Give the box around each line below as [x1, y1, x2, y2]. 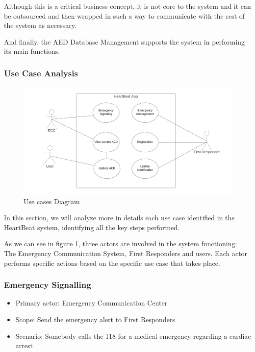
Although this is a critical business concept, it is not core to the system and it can [4, 1, 251, 11]
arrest [15, 340, 33, 351]
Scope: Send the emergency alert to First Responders [15, 314, 175, 325]
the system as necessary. [4, 20, 76, 30]
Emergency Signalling [4, 279, 91, 291]
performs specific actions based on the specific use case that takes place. [4, 258, 220, 268]
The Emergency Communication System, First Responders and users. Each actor [4, 248, 248, 258]
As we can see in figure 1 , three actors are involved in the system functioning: [4, 238, 237, 249]
